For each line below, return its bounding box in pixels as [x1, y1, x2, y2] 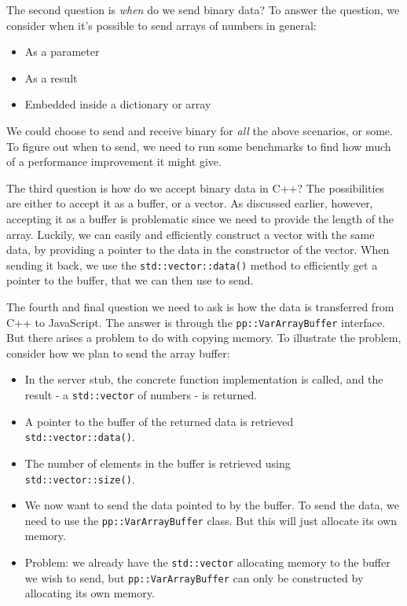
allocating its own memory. [24, 585, 155, 601]
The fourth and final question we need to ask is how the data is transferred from [6, 298, 394, 314]
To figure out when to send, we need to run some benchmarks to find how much [6, 138, 391, 154]
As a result [24, 69, 78, 86]
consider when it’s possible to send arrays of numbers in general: [6, 17, 317, 33]
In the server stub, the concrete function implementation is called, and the [24, 371, 383, 387]
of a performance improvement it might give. [6, 153, 222, 170]
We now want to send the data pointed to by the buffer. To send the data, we [24, 497, 399, 513]
